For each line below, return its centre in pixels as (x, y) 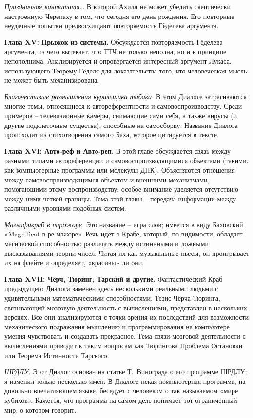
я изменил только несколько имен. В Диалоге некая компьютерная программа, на (125, 381)
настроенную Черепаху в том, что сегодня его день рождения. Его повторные (119, 16)
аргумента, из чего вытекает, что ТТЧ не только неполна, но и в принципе (116, 51)
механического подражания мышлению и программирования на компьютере (117, 326)
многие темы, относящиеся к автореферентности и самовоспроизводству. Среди (123, 106)
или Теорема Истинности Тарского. (57, 355)
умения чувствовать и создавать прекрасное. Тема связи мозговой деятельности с (125, 336)
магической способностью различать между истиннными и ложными (107, 244)
